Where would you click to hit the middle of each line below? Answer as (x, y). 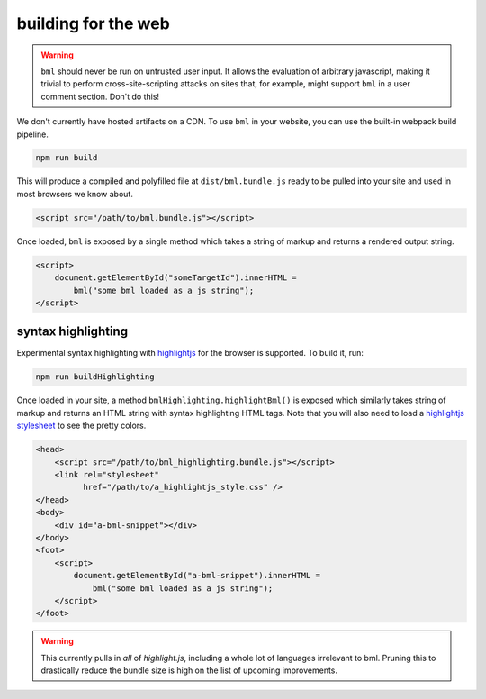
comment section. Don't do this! (100, 96)
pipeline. (32, 134)
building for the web (93, 23)
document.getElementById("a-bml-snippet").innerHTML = (197, 576)
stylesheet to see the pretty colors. (81, 426)
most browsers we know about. (75, 194)
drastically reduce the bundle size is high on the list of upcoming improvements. (189, 670)
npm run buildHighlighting (95, 377)
